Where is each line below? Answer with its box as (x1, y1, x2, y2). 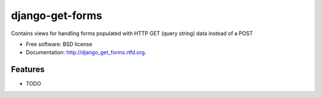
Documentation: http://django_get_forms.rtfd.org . (26, 49, 147, 56)
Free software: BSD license (26, 40, 92, 48)
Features (11, 64, 45, 74)
